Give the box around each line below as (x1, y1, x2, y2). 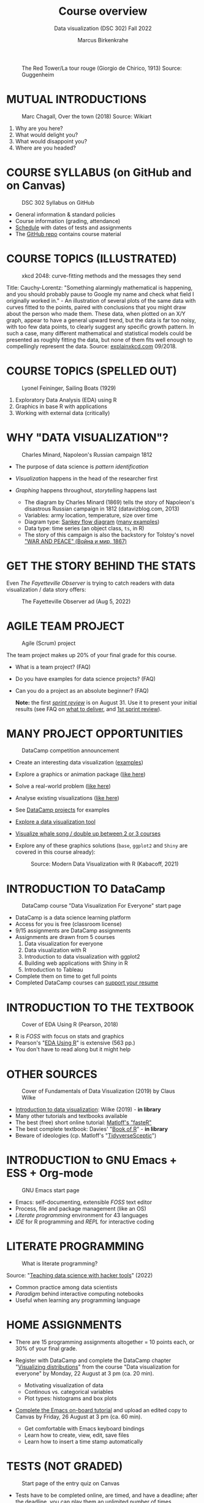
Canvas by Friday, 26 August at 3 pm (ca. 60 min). (15, 1413, 143, 1420)
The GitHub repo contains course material (15, 230, 121, 237)
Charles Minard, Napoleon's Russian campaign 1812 (21, 451, 153, 458)
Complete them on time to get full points (15, 973, 118, 980)
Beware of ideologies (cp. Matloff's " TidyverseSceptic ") (15, 1132, 157, 1140)
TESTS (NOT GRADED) (6, 1459, 123, 1474)
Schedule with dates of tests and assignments (15, 224, 132, 231)
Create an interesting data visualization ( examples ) (15, 759, 144, 766)
